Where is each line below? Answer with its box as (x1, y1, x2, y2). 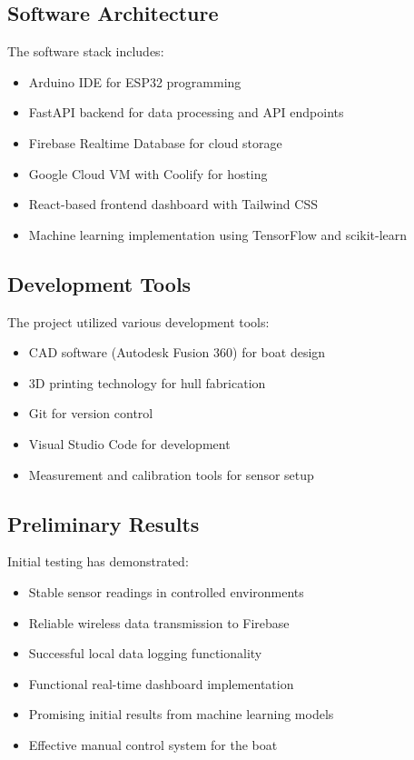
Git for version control (28, 404, 153, 423)
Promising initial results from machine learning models (28, 705, 334, 724)
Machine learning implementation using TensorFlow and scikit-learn (28, 225, 408, 244)
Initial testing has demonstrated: (7, 552, 189, 571)
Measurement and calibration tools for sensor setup (28, 465, 314, 484)
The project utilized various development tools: (7, 312, 270, 331)
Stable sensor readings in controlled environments (28, 582, 304, 601)
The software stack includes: (7, 42, 164, 61)
